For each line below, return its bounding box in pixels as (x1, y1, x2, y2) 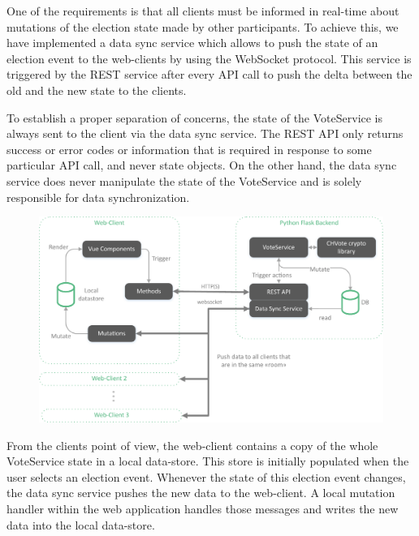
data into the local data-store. (6, 516, 155, 533)
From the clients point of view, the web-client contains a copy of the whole (6, 436, 378, 453)
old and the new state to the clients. (6, 81, 187, 98)
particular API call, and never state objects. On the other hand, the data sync (6, 157, 397, 174)
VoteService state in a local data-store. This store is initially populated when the (6, 452, 409, 470)
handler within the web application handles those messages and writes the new (6, 500, 399, 517)
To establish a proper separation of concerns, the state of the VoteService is (6, 109, 383, 126)
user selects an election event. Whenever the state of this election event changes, (6, 468, 406, 485)
